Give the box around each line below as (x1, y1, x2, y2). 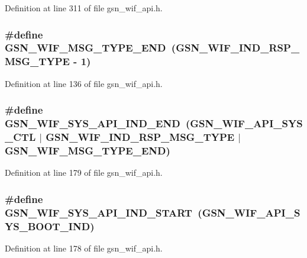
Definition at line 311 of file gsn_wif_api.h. (5, 2, 163, 14)
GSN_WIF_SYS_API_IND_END (5, 116, 180, 131)
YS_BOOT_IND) (5, 218, 95, 233)
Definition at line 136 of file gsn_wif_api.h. (5, 77, 163, 89)
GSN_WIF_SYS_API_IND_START (5, 205, 192, 220)
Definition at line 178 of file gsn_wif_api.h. (5, 241, 163, 254)
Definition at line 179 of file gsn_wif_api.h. (5, 166, 163, 179)
